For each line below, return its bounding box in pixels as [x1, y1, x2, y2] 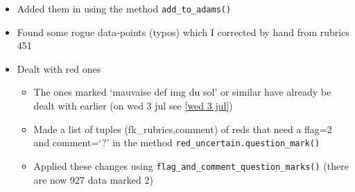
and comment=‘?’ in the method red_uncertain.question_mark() [33, 135, 320, 150]
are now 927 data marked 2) [33, 172, 153, 186]
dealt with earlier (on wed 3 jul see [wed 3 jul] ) [33, 98, 233, 113]
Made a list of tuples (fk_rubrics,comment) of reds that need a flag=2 [33, 121, 332, 136]
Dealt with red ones [17, 61, 101, 76]
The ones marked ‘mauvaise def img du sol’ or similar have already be [33, 85, 331, 99]
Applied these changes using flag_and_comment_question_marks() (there [33, 158, 349, 173]
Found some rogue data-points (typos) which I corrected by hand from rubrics [17, 24, 349, 39]
